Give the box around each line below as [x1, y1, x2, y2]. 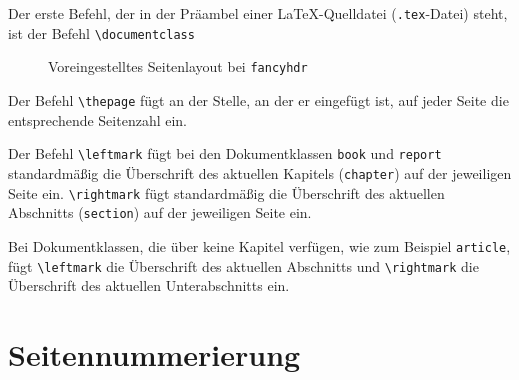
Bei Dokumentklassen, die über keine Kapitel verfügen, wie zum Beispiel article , [8, 235, 511, 256]
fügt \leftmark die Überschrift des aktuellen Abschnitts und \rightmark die [8, 255, 479, 276]
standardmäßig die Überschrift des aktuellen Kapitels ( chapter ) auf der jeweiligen [8, 162, 512, 183]
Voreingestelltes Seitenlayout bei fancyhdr [48, 56, 308, 77]
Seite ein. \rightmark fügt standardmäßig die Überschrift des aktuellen [8, 182, 445, 203]
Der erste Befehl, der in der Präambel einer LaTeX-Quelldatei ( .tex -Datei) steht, [8, 3, 508, 23]
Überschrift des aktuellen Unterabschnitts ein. [8, 275, 290, 296]
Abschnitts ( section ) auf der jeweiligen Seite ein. [8, 202, 312, 223]
